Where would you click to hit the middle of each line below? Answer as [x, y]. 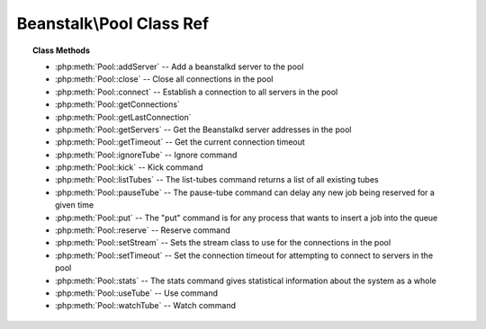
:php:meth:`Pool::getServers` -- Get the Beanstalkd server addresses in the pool [203, 129]
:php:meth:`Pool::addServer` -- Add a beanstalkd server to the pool [180, 67]
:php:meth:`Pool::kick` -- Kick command [129, 167]
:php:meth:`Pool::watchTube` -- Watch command [146, 306]
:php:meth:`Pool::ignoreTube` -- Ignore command [146, 155]
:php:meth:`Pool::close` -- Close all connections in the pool [164, 79]
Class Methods [61, 50]
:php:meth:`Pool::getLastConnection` [123, 117]
